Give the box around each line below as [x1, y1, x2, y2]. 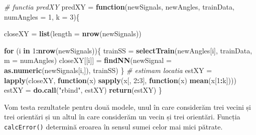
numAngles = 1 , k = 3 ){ [4, 11, 80, 22]
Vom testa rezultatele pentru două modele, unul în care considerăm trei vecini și [4, 101, 251, 112]
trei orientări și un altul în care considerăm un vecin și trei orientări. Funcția [4, 111, 240, 122]
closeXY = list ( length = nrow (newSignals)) [4, 28, 142, 39]
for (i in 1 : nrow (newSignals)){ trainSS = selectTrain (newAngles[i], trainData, [4, 45, 252, 55]
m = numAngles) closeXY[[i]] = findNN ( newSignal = [4, 55, 172, 65]
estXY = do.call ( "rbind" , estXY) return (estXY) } [4, 85, 162, 95]
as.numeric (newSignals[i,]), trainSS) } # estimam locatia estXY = [4, 64, 212, 75]
